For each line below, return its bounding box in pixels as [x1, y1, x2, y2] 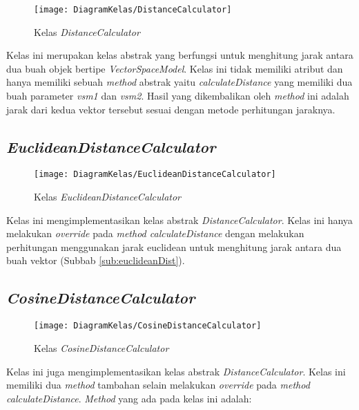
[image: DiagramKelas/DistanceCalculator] [34, 5, 232, 15]
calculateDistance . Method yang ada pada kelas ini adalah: [6, 391, 252, 405]
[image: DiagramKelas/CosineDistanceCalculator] [34, 321, 262, 331]
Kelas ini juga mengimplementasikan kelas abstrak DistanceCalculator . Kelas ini [6, 364, 346, 378]
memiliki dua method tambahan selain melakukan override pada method [6, 378, 310, 392]
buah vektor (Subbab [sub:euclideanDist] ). [6, 253, 185, 268]
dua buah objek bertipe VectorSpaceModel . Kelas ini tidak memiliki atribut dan [6, 61, 343, 75]
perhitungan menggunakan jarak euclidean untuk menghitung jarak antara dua [6, 239, 342, 254]
